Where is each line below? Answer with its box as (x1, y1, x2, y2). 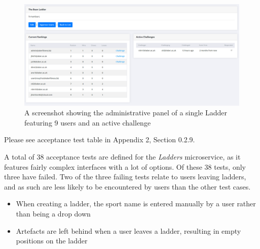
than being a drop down (16, 208, 91, 219)
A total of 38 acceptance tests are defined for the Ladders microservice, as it (4, 151, 241, 162)
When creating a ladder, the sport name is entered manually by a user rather (16, 198, 256, 209)
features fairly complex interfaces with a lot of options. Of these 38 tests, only (4, 161, 246, 172)
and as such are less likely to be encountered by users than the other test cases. (4, 181, 251, 192)
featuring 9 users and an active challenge (24, 117, 151, 128)
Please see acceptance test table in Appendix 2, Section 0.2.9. (4, 134, 195, 145)
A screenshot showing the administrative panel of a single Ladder (24, 107, 228, 118)
